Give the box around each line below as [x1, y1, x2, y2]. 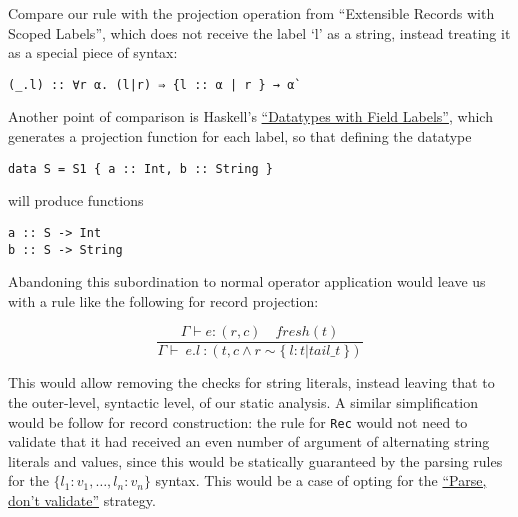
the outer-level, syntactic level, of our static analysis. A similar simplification [8, 392, 478, 413]
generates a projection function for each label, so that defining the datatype [8, 126, 472, 147]
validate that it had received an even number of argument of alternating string [8, 431, 490, 452]
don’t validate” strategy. [8, 490, 156, 511]
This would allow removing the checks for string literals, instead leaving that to [8, 372, 495, 393]
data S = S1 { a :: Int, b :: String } [8, 161, 273, 176]
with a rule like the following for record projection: [8, 290, 319, 311]
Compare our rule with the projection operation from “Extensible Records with [8, 3, 495, 23]
